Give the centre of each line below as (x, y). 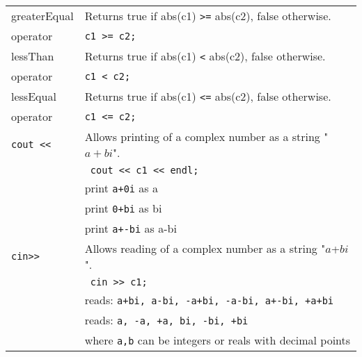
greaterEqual (42, 16)
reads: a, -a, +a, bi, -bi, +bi (166, 320)
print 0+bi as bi (123, 208)
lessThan (33, 56)
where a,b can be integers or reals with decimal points (218, 340)
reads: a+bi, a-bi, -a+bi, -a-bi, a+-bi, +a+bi (209, 300)
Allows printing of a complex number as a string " (206, 136)
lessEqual (34, 96)
